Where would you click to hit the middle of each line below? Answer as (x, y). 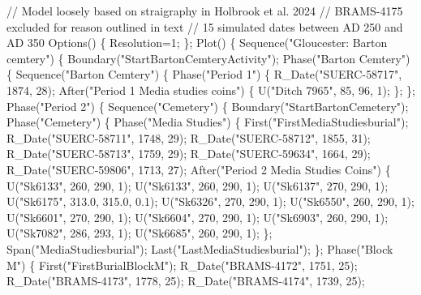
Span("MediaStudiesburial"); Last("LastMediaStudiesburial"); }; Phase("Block (200, 248)
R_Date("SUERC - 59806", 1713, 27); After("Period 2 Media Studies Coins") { (199, 169)
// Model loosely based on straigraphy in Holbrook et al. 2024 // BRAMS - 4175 (205, 11)
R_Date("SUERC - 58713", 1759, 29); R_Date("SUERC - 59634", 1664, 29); (189, 154)
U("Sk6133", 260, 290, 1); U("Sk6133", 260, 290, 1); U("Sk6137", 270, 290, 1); (198, 185)
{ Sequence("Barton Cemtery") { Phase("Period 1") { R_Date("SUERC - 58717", (204, 74)
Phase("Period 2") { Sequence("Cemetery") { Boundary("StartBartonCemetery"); (208, 106)
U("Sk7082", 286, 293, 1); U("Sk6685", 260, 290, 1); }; (140, 233)
